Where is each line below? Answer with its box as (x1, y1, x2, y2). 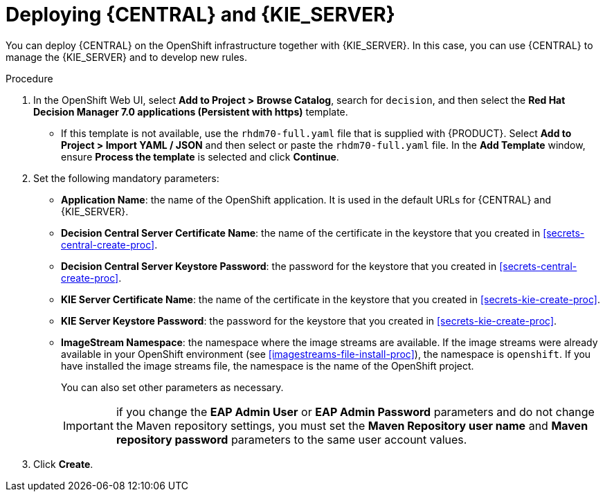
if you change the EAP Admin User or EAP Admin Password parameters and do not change (116, 404, 595, 419)
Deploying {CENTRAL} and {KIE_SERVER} (6, 3, 395, 26)
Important (63, 418, 114, 433)
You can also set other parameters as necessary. (61, 381, 284, 393)
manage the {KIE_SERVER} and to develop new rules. (6, 51, 248, 63)
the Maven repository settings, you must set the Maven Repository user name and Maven (116, 418, 588, 433)
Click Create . (33, 458, 93, 470)
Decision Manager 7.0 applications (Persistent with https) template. (33, 105, 348, 118)
